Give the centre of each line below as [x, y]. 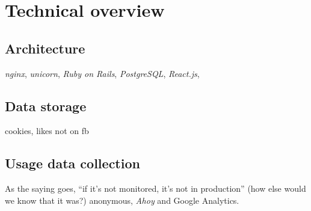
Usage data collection [72, 163]
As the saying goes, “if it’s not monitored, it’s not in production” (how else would [155, 188]
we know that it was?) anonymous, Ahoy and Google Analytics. [122, 200]
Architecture [45, 48]
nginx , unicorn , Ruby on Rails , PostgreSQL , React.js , [102, 73]
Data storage [46, 106]
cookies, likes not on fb [47, 131]
